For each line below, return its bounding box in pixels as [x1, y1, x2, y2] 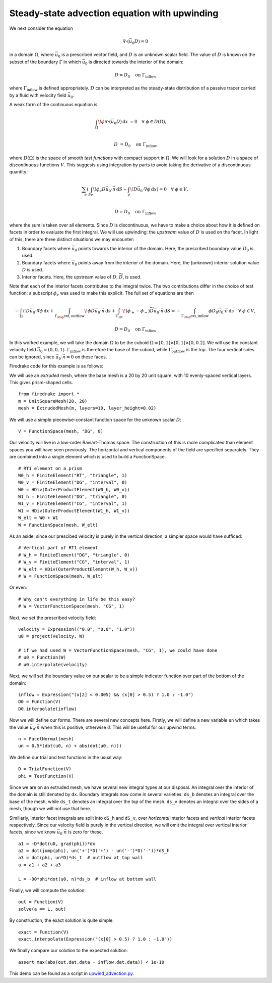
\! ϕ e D [93, 186, 106, 193]
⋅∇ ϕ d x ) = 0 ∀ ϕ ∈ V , [142, 186, 188, 192]
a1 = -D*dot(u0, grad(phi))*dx [18, 840, 96, 847]
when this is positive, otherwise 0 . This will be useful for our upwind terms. [40, 724, 196, 730]
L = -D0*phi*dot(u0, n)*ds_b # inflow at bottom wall [18, 876, 157, 882]
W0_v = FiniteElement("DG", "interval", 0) [18, 480, 127, 485]
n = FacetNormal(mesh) [18, 736, 75, 741]
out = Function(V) [18, 899, 64, 905]
